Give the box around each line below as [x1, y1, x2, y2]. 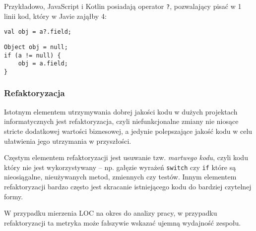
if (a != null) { [4, 52, 61, 59]
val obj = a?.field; [4, 28, 72, 36]
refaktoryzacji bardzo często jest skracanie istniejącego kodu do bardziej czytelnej [4, 181, 252, 191]
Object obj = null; [4, 43, 68, 51]
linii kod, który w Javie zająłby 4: [4, 10, 107, 21]
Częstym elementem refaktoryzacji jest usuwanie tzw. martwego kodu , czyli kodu [4, 152, 248, 163]
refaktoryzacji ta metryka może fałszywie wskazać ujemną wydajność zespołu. [4, 217, 241, 228]
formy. [4, 191, 23, 201]
